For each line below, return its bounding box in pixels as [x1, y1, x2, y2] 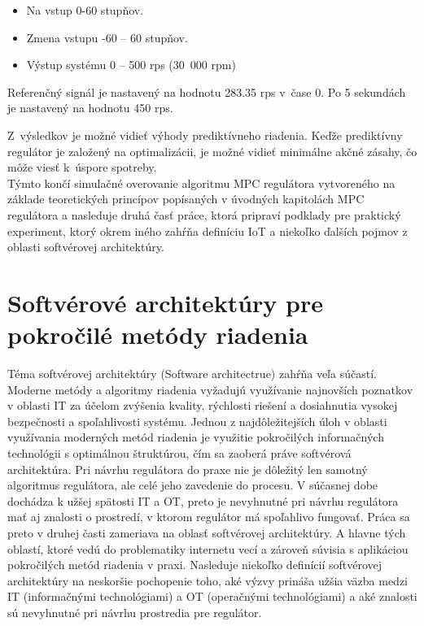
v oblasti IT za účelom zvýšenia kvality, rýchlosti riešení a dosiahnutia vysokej [7, 397, 398, 414]
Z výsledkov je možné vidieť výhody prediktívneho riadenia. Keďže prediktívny [7, 126, 403, 143]
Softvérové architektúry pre [7, 285, 323, 319]
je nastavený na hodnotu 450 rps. [7, 99, 173, 116]
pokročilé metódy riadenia [7, 318, 308, 351]
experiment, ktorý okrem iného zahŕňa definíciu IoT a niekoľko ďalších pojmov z [7, 222, 408, 239]
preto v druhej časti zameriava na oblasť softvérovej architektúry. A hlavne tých [7, 524, 406, 541]
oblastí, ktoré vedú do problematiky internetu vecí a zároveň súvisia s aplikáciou [7, 540, 409, 557]
